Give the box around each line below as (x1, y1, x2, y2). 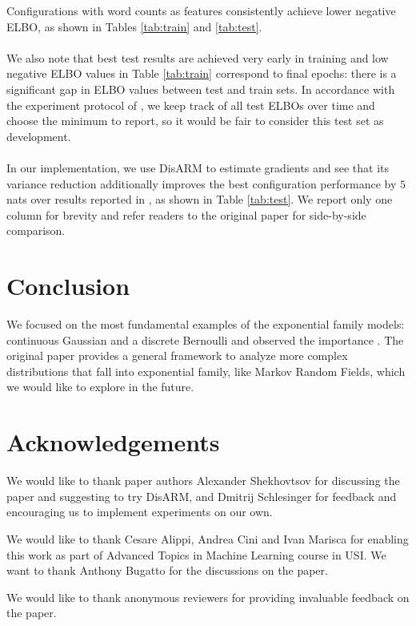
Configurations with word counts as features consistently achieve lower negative (6, 2, 396, 18)
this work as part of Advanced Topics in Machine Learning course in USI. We (6, 546, 386, 563)
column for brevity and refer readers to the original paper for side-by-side (6, 206, 366, 223)
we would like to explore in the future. (6, 378, 194, 395)
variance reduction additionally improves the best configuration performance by (6, 175, 397, 192)
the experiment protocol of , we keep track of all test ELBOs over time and (6, 96, 375, 113)
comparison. (6, 222, 66, 239)
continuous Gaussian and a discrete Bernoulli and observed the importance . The (6, 331, 404, 348)
